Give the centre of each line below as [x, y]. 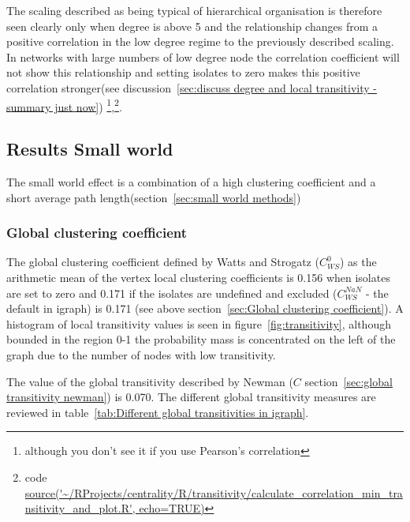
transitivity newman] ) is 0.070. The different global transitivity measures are [191, 397]
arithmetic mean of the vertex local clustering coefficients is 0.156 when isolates [198, 278]
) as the [358, 262]
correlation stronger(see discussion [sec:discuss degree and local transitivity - [192, 87]
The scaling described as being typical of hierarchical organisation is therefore [194, 10]
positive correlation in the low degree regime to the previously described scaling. [200, 41]
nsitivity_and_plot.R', [80, 508]
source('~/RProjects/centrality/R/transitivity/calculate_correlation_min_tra [214, 492]
